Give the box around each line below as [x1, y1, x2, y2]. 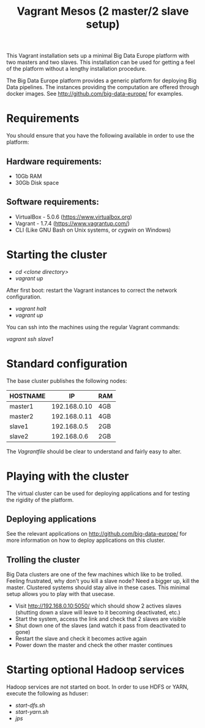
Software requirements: [6, 197, 99, 207]
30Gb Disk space [15, 179, 59, 186]
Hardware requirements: [6, 156, 102, 166]
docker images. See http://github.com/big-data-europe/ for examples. [6, 90, 184, 98]
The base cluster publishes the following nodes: [6, 377, 127, 385]
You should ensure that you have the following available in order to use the [6, 132, 195, 139]
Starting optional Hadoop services [6, 663, 185, 677]
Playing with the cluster [6, 469, 129, 483]
